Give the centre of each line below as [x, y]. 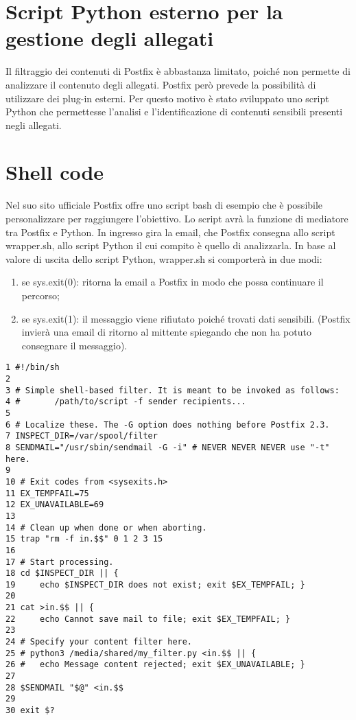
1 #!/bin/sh [33, 368]
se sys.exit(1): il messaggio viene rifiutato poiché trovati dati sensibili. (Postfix [186, 318]
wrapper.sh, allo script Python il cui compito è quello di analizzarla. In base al [171, 245]
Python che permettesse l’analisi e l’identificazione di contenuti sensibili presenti [174, 112]
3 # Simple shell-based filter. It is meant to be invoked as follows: [173, 390]
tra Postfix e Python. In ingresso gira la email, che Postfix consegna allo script [170, 232]
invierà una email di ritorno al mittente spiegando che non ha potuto [166, 332]
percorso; [40, 295]
